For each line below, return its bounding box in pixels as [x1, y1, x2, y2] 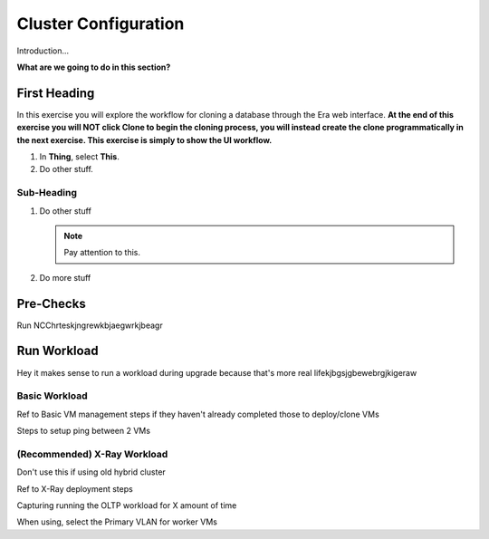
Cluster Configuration [16, 14, 185, 34]
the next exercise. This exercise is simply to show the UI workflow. [16, 134, 273, 145]
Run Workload [16, 343, 99, 359]
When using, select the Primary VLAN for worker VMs [16, 516, 217, 527]
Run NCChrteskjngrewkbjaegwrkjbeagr [16, 320, 163, 331]
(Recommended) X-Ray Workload [16, 448, 168, 460]
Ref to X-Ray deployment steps [16, 483, 133, 494]
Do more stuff [39, 272, 91, 283]
